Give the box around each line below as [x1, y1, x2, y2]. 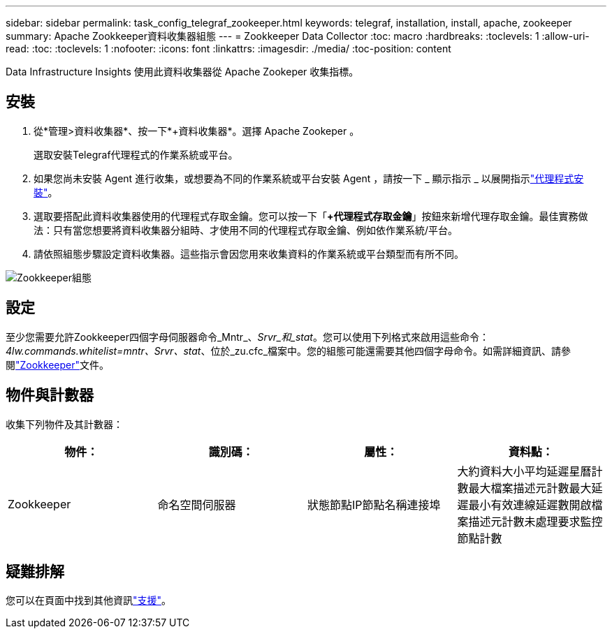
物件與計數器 [6, 386, 94, 404]
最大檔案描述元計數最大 [468, 480, 592, 495]
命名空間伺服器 [157, 497, 236, 512]
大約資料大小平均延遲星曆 [457, 464, 592, 478]
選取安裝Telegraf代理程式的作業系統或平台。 [34, 148, 238, 161]
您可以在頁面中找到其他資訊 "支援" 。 [6, 594, 172, 607]
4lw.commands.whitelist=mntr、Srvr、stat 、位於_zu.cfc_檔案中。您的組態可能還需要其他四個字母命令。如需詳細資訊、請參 [6, 344, 571, 357]
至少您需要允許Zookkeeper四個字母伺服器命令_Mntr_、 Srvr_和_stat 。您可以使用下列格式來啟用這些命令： [6, 330, 489, 343]
